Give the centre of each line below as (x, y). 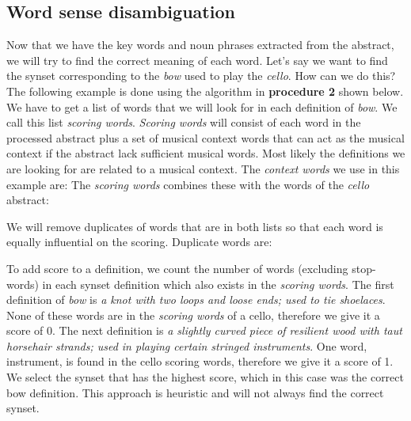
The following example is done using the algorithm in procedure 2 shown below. (205, 91)
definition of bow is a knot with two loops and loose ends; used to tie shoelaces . (196, 300)
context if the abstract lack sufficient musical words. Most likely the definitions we (206, 153)
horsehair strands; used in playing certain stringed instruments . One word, (187, 345)
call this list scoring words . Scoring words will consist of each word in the (184, 122)
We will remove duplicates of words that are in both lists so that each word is (195, 226)
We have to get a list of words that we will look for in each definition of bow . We (202, 106)
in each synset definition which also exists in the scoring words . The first (218, 284)
